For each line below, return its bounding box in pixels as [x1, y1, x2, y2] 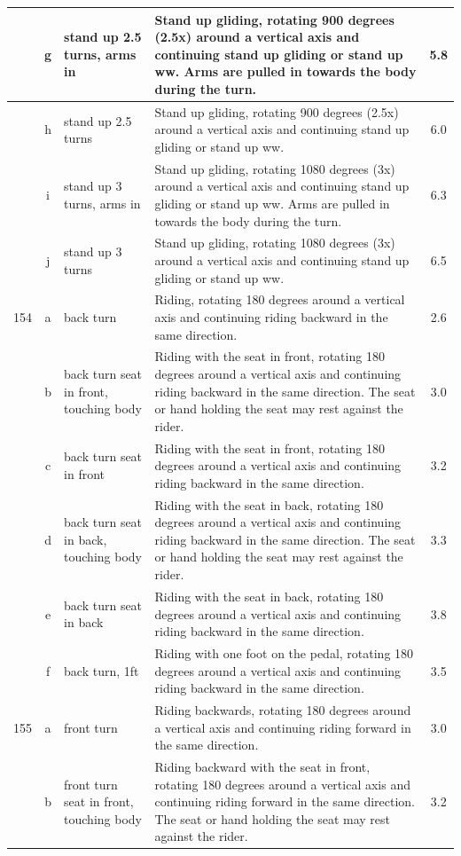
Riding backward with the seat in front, [154, 758, 371, 775]
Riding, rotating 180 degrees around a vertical [154, 290, 405, 309]
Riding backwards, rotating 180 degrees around [154, 700, 411, 719]
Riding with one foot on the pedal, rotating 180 [154, 643, 414, 662]
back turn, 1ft [64, 661, 139, 679]
